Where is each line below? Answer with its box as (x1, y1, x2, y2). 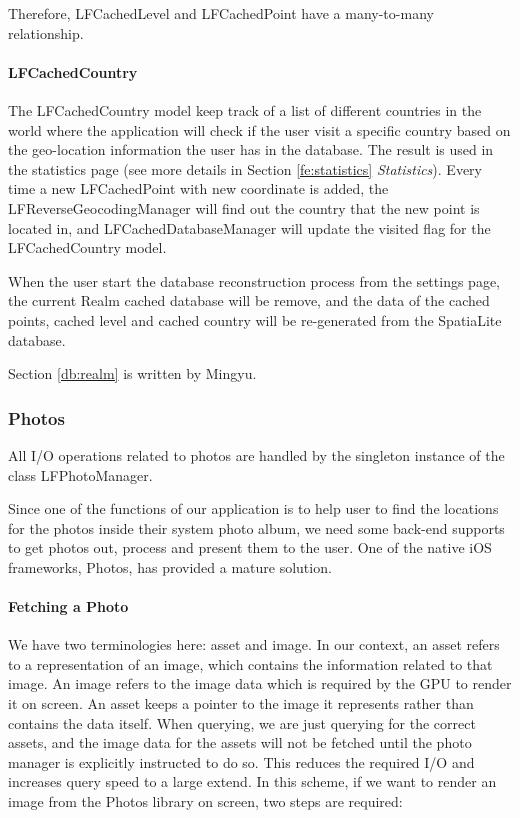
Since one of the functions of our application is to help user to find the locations (8, 498, 499, 519)
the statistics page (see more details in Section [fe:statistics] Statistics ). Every (8, 158, 482, 179)
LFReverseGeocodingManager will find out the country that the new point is (8, 197, 480, 218)
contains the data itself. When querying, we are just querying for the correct (8, 712, 476, 733)
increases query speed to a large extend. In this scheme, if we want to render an (8, 771, 497, 792)
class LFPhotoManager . (8, 464, 153, 485)
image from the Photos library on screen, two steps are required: (8, 791, 403, 812)
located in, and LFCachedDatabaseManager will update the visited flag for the (8, 217, 491, 238)
